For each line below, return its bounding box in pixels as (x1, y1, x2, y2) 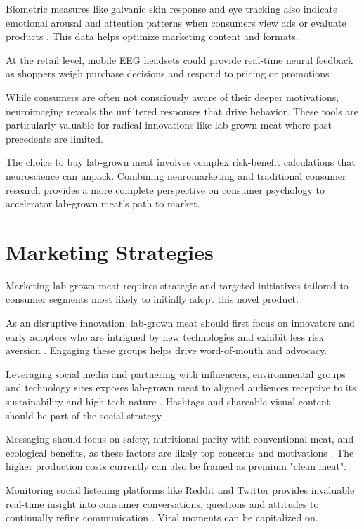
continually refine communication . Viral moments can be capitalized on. (6, 510, 318, 525)
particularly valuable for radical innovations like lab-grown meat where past (6, 117, 332, 132)
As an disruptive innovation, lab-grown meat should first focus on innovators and (6, 315, 355, 330)
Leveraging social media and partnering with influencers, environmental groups (6, 366, 346, 381)
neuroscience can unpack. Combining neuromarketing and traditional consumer (6, 168, 346, 183)
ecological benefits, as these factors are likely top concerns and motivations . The (6, 445, 354, 459)
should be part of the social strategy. (6, 407, 164, 422)
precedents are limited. (6, 131, 103, 145)
